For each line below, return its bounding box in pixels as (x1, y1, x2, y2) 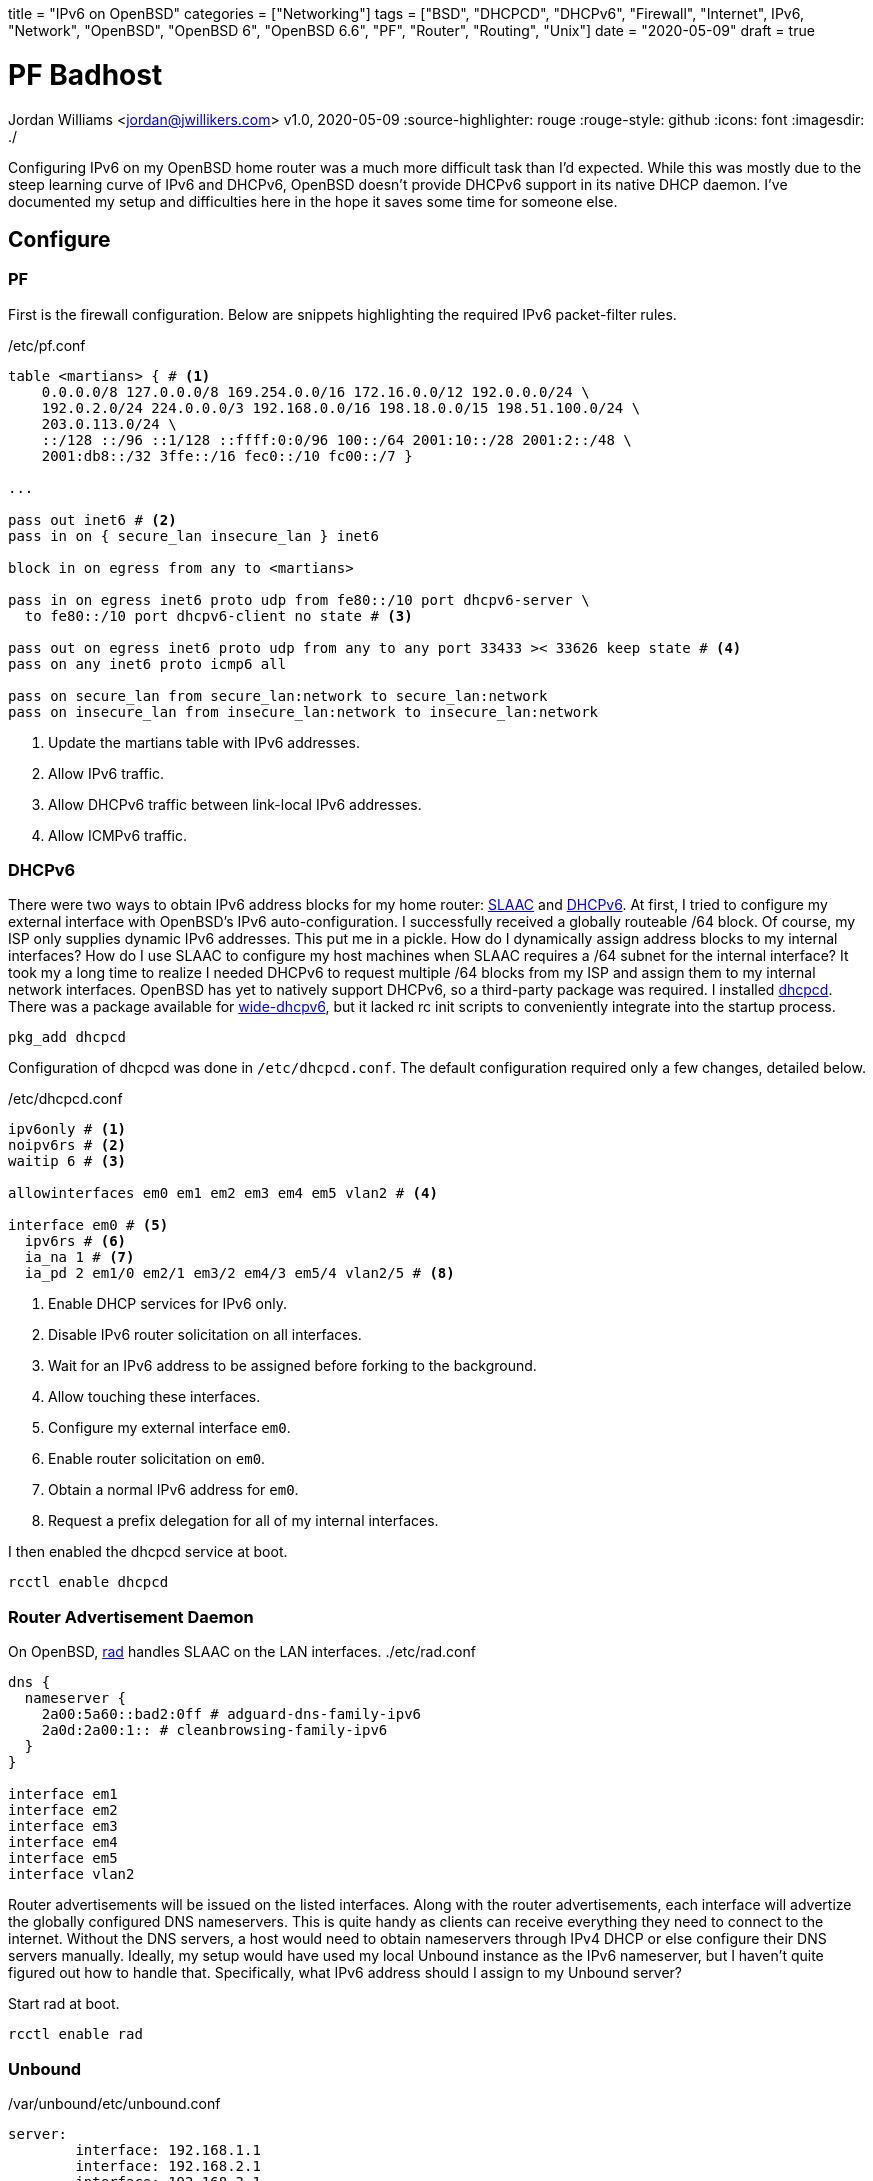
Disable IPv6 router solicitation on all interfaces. (48, 1326, 362, 1344)
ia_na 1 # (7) (24, 1249, 135, 1266)
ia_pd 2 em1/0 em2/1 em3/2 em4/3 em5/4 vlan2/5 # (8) (24, 1265, 455, 1282)
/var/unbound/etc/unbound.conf (8, 2094, 221, 2112)
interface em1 (8, 1786, 118, 1803)
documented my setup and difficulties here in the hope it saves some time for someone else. (8, 192, 618, 210)
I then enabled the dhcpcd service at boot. (8, 1543, 288, 1561)
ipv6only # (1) (8, 1121, 127, 1138)
